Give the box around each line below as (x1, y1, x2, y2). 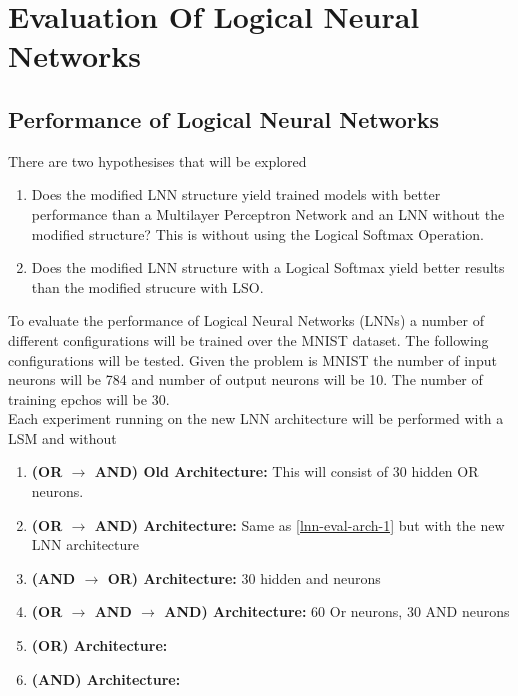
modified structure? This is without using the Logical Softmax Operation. (31, 223, 484, 244)
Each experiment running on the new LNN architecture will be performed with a (8, 408, 504, 429)
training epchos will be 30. (8, 388, 170, 409)
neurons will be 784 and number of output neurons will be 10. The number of (8, 369, 483, 390)
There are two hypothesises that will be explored (8, 150, 307, 171)
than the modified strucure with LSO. (31, 276, 264, 297)
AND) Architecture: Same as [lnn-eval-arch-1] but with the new (94, 514, 505, 535)
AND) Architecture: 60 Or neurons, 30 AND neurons (164, 601, 510, 622)
